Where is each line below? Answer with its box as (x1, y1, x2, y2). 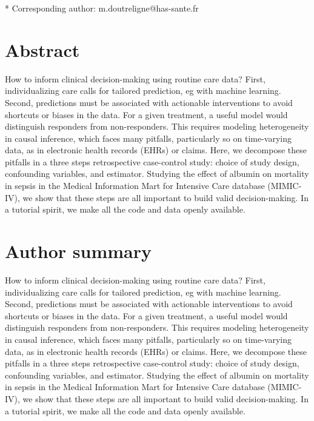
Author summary (5, 239, 152, 264)
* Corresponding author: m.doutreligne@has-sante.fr (5, 2, 199, 14)
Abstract (5, 37, 80, 62)
